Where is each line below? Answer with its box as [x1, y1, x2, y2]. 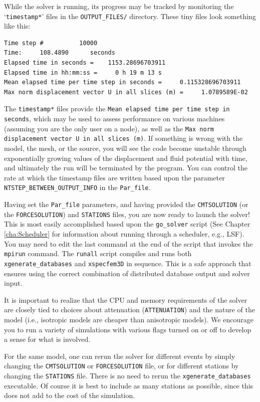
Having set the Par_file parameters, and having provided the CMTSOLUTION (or [4, 199, 248, 210]
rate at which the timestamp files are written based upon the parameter [4, 172, 225, 182]
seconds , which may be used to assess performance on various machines [4, 113, 225, 124]
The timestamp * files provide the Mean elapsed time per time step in [4, 103, 230, 114]
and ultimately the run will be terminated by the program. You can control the [4, 162, 247, 173]
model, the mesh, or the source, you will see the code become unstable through [4, 143, 246, 153]
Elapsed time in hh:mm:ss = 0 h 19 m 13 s [4, 69, 162, 76]
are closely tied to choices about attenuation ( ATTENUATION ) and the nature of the [4, 304, 255, 315]
